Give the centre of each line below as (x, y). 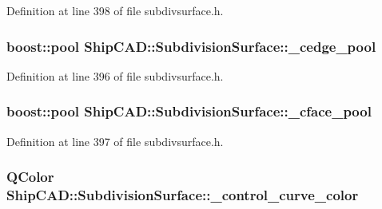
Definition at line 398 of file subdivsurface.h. (115, 10)
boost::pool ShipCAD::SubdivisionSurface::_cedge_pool (191, 46)
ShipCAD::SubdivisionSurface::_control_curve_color (183, 195)
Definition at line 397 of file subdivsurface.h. (115, 141)
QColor (30, 177)
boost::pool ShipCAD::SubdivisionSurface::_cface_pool (189, 111)
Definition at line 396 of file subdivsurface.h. (115, 75)
